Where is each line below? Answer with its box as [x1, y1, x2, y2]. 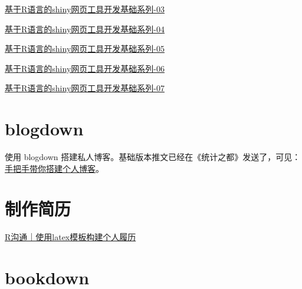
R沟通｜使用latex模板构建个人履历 [5, 231, 136, 243]
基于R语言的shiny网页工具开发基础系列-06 [5, 62, 165, 74]
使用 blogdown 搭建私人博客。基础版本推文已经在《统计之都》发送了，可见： [5, 151, 301, 163]
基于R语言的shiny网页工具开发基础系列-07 [5, 82, 165, 94]
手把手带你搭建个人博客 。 [5, 162, 104, 174]
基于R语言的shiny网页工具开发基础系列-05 [5, 42, 165, 55]
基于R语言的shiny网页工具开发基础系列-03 [5, 3, 165, 15]
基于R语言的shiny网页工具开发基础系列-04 [5, 22, 165, 35]
